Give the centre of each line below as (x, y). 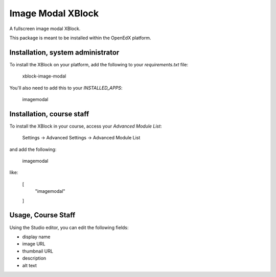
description (34, 258)
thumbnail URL (38, 251)
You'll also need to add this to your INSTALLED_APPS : (66, 88)
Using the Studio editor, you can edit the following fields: (69, 228)
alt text (29, 265)
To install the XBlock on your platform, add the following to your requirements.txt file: (99, 64)
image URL (34, 244)
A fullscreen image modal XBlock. (45, 29)
